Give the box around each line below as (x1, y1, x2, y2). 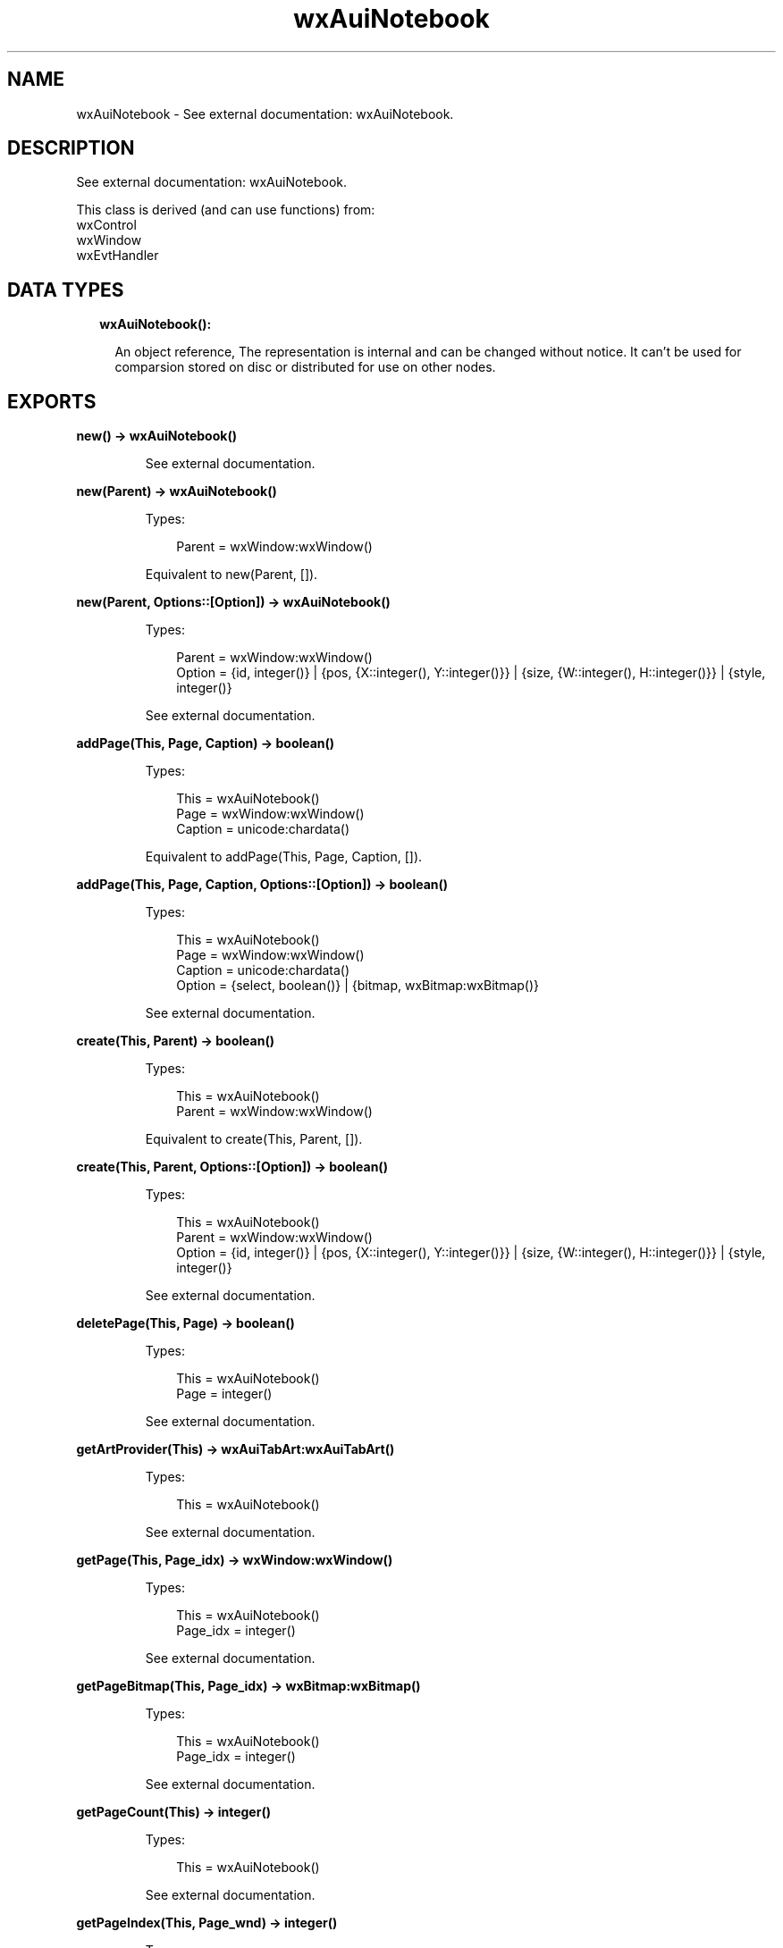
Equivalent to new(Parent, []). (145, 567, 318, 583)
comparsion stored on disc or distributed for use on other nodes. (114, 359, 496, 375)
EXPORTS (7, 390, 97, 413)
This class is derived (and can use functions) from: (76, 202, 375, 218)
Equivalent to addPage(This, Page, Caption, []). (145, 849, 423, 865)
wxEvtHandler (76, 248, 159, 264)
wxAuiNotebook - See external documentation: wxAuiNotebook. (76, 105, 454, 122)
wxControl (76, 217, 137, 233)
